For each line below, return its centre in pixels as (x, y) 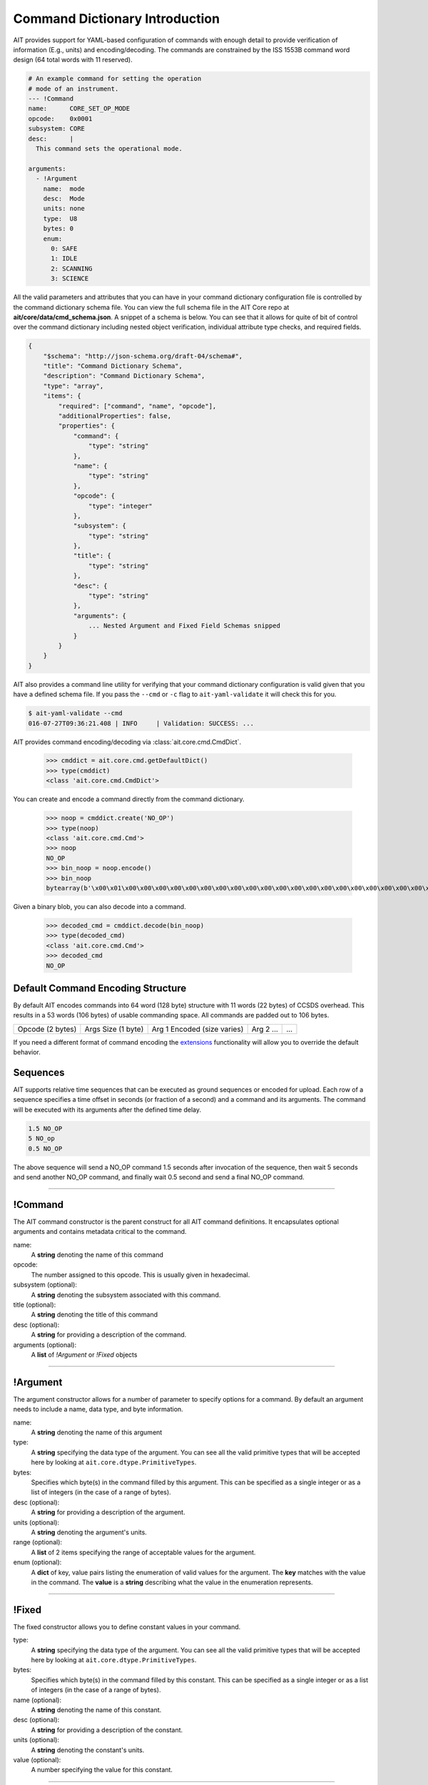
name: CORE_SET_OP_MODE (79, 109)
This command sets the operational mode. (109, 149)
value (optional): (37, 1759)
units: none (64, 208)
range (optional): (38, 1542)
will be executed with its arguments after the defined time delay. (107, 1110)
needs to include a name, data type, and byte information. (98, 1409)
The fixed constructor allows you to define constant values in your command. (127, 1626)
